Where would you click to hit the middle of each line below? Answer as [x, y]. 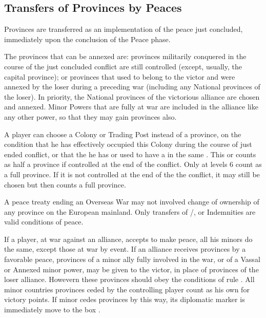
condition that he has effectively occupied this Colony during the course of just [128, 144]
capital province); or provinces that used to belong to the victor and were [120, 76]
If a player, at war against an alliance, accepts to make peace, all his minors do [128, 239]
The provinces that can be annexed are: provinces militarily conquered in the [125, 56]
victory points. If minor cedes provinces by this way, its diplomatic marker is [125, 299]
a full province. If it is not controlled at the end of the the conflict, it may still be [132, 174]
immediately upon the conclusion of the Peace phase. [87, 39]
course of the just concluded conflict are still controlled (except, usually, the [123, 66]
